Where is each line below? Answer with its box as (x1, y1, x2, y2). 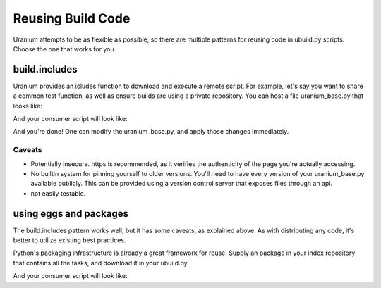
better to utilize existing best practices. (13, 236, 126, 244)
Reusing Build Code (13, 11, 131, 26)
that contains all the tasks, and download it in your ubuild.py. (13, 258, 190, 267)
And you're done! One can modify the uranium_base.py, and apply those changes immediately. (13, 127, 289, 136)
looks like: (13, 101, 42, 110)
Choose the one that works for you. (13, 44, 116, 53)
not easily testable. (30, 189, 86, 197)
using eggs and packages (13, 208, 129, 220)
